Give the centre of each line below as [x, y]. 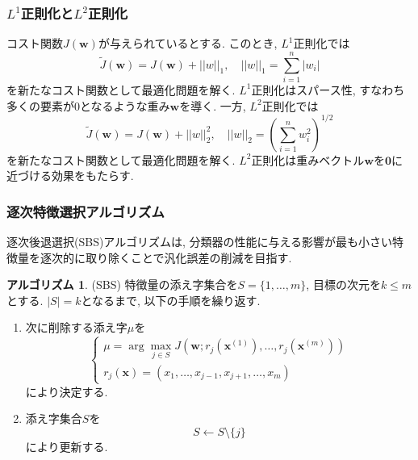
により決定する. [67, 391]
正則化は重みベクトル [308, 159]
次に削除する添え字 [76, 327]
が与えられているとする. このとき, [188, 43]
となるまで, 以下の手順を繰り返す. [171, 300]
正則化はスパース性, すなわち [328, 89]
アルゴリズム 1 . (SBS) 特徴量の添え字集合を [122, 284]
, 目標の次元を [343, 284]
